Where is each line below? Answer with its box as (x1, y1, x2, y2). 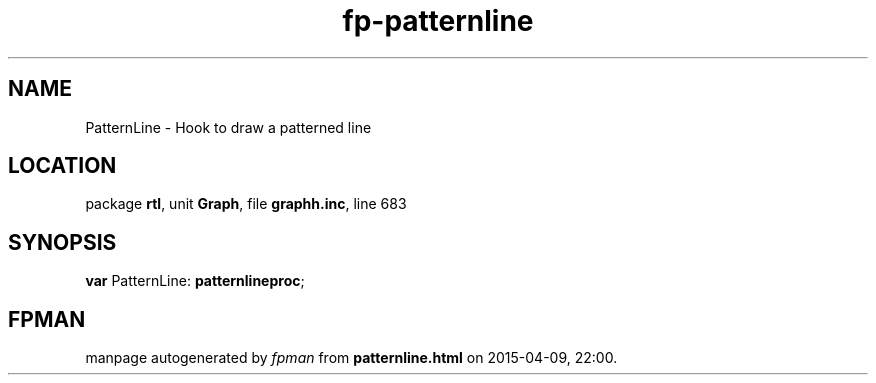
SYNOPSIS (8, 229, 117, 255)
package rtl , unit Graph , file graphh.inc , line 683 (85, 195, 407, 213)
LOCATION (8, 153, 117, 179)
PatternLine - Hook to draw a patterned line (85, 118, 372, 136)
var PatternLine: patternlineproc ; (85, 272, 305, 290)
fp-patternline (342, 4, 534, 38)
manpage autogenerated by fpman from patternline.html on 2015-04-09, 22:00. (85, 349, 618, 367)
